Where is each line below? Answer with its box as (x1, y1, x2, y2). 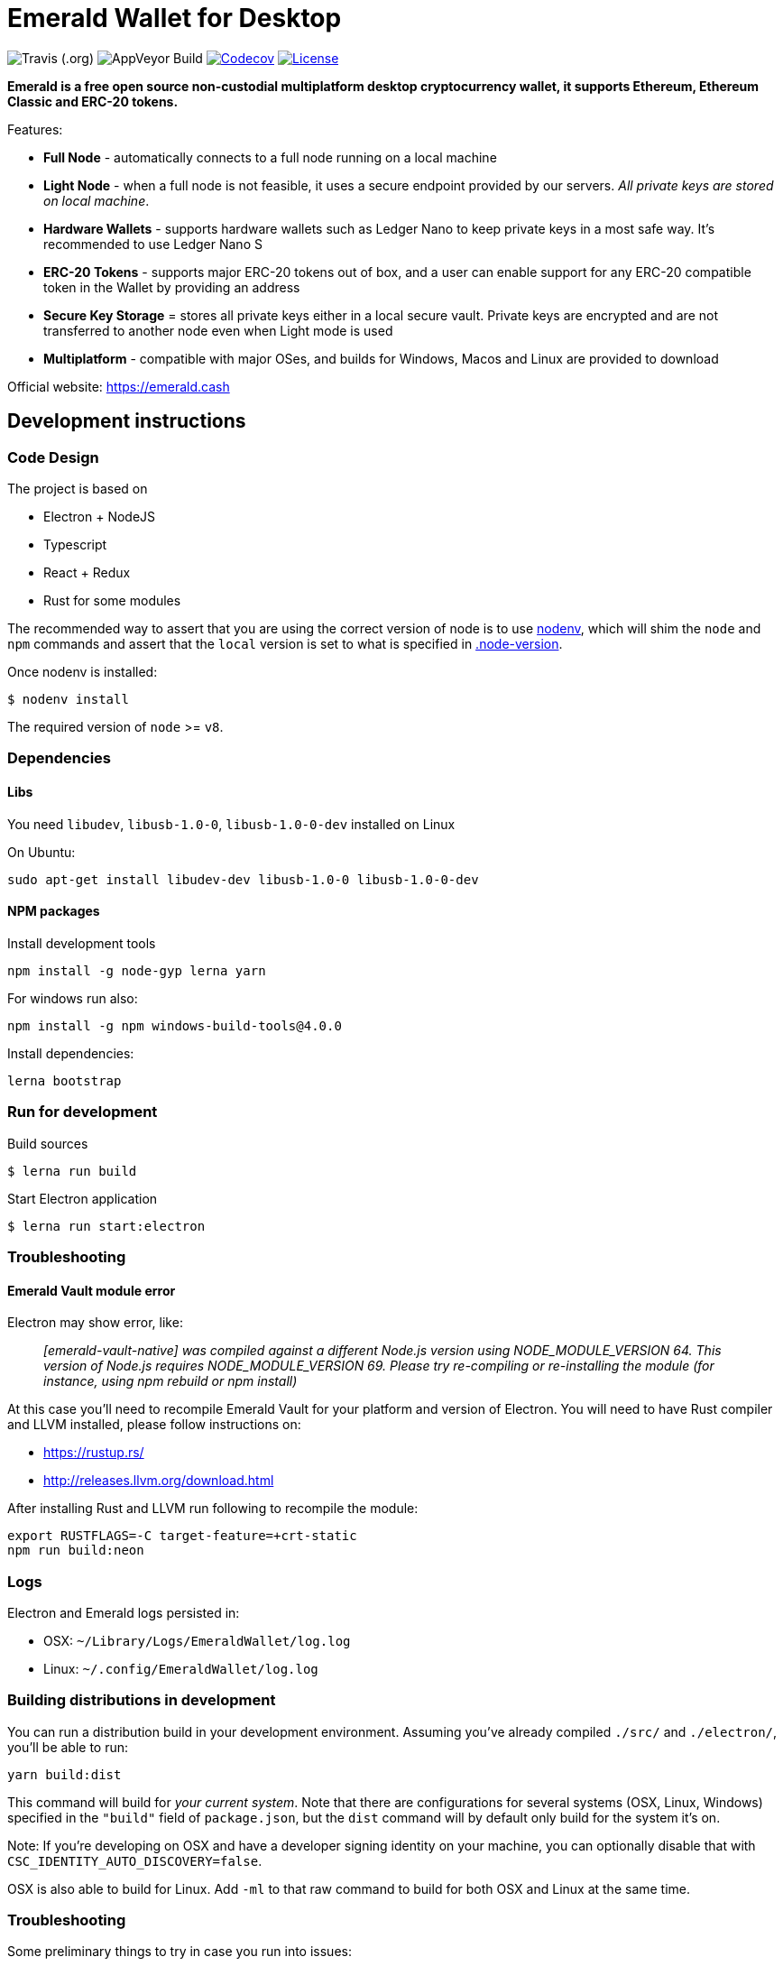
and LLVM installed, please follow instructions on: (7, 1417, 301, 1433)
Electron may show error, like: (7, 1315, 183, 1331)
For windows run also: (7, 990, 138, 1006)
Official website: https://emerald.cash (7, 378, 230, 394)
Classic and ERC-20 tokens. (7, 93, 179, 109)
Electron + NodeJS (43, 508, 156, 524)
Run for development (7, 1103, 158, 1121)
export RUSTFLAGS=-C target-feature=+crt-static (7, 1528, 357, 1544)
